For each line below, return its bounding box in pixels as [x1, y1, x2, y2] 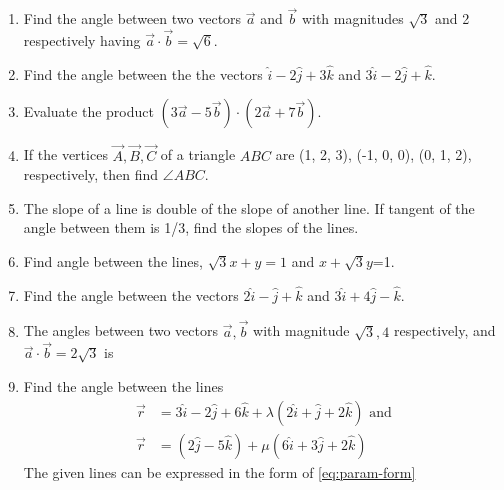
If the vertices [23, 144, 108, 165]
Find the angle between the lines [23, 376, 224, 397]
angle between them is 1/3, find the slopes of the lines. [23, 217, 359, 238]
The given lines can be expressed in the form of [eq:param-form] [23, 461, 416, 482]
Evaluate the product [23, 101, 154, 122]
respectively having [23, 30, 141, 51]
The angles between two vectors [23, 320, 218, 341]
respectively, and [393, 320, 496, 341]
